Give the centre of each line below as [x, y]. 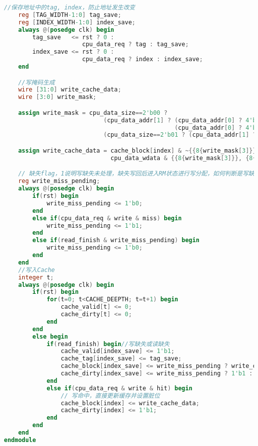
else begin [50, 336]
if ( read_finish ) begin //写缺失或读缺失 [108, 344]
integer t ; [36, 277]
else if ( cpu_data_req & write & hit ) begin [119, 388]
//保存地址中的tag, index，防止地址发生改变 [70, 7]
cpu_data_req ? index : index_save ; [142, 59]
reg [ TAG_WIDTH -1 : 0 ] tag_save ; [70, 15]
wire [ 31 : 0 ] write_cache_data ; [70, 90]
